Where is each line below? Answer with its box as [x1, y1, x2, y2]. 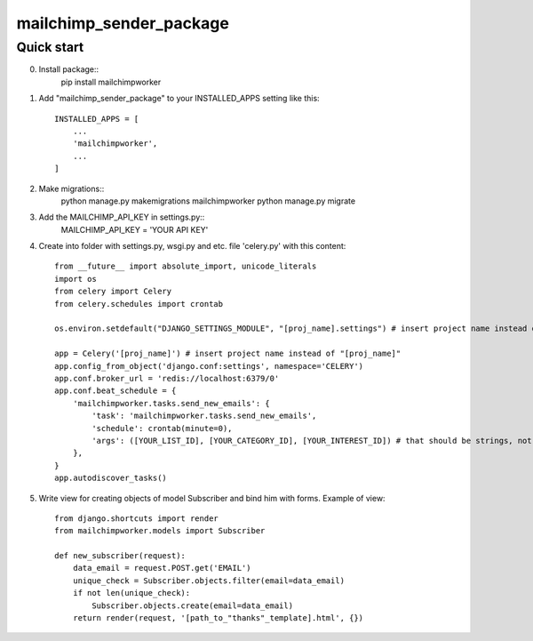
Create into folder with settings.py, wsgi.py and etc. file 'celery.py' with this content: [38, 241, 346, 252]
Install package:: [38, 64, 99, 75]
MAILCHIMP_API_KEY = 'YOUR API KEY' [60, 224, 209, 235]
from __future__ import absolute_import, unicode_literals [54, 261, 317, 271]
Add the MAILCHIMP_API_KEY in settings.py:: [38, 212, 205, 222]
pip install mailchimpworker [60, 76, 162, 87]
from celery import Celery [54, 286, 172, 297]
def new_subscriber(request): [54, 551, 187, 561]
